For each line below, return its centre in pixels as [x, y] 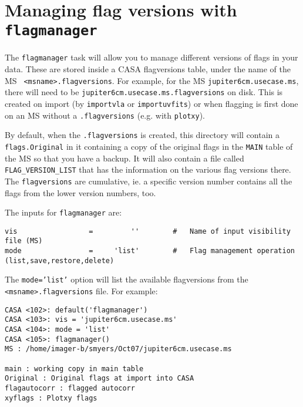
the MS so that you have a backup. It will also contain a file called [124, 158]
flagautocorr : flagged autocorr [70, 388]
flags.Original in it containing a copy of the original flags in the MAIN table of [149, 146]
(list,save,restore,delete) [60, 260]
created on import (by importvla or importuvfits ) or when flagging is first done [151, 103]
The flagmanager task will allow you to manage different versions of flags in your [151, 57]
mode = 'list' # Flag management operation [150, 251]
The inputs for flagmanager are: [63, 212]
